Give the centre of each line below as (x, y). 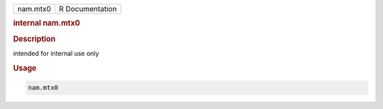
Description (34, 39)
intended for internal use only (56, 53)
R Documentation (88, 9)
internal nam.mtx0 (47, 23)
